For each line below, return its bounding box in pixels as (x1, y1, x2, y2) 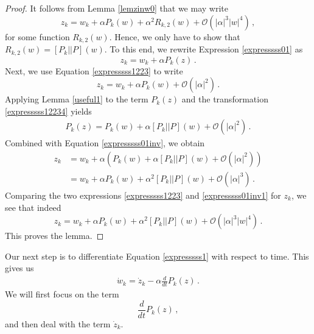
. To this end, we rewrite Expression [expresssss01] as (104, 43, 303, 55)
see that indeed (5, 201, 61, 213)
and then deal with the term (5, 317, 111, 330)
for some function (5, 30, 70, 43)
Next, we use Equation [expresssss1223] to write (5, 64, 183, 77)
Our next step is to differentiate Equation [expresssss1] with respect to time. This (5, 249, 309, 262)
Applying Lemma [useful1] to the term (5, 93, 148, 105)
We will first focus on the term (5, 288, 119, 300)
